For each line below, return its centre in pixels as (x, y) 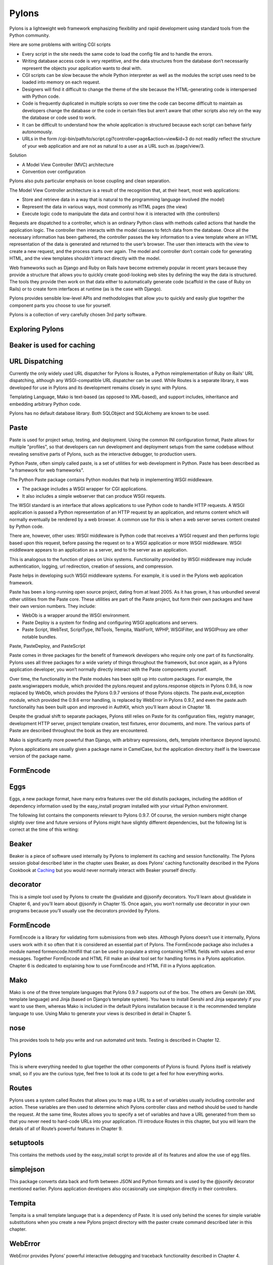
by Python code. (27, 527)
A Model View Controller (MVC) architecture (68, 164)
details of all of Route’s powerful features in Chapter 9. (66, 1128)
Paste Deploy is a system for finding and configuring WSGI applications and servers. (110, 622)
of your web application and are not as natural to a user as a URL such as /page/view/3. (113, 146)
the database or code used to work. (59, 118)
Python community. (30, 35)
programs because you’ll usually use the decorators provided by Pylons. (85, 911)
